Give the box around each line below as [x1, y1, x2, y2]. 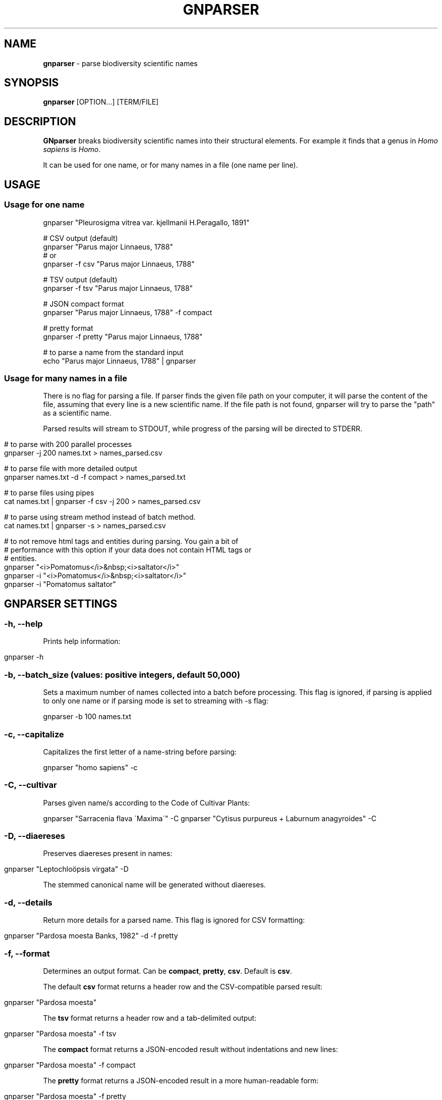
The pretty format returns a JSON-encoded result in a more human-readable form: [43, 1076, 319, 1085]
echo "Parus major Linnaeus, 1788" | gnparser [43, 356, 196, 365]
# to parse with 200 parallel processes [4, 440, 132, 449]
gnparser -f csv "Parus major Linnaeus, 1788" [43, 259, 195, 268]
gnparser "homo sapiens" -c [43, 763, 138, 772]
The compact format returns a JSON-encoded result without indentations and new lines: [43, 1044, 338, 1054]
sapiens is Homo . [43, 145, 101, 154]
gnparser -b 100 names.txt [43, 712, 132, 721]
